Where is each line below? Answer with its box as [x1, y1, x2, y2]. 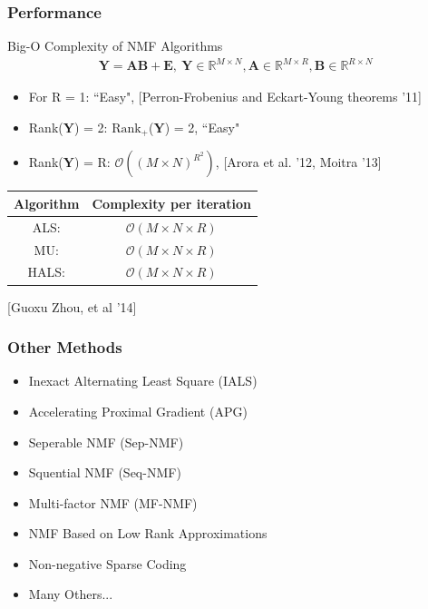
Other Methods [7, 336, 122, 359]
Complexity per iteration [92, 193, 252, 212]
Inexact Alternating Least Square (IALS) [28, 371, 258, 390]
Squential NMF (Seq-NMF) [28, 463, 181, 482]
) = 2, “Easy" [164, 117, 240, 136]
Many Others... [28, 584, 113, 604]
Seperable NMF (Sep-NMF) [28, 432, 184, 451]
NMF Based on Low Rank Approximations [28, 524, 267, 543]
